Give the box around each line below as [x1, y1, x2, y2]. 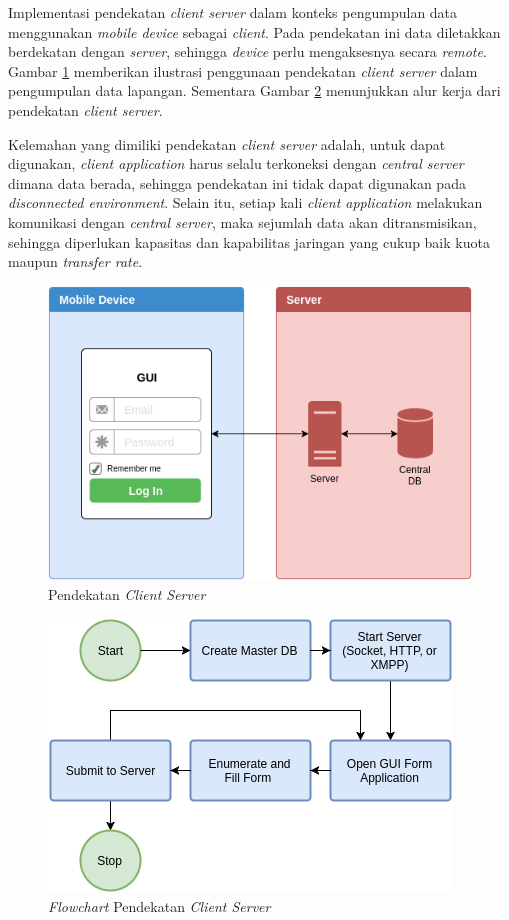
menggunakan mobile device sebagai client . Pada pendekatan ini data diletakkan [8, 21, 501, 42]
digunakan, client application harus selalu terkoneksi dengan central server [8, 153, 464, 174]
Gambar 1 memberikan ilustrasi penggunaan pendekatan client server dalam [8, 60, 478, 81]
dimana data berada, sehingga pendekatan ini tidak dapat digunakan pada [8, 172, 466, 193]
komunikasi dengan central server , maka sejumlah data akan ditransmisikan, [8, 211, 477, 232]
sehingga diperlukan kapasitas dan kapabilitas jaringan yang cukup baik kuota [8, 231, 490, 252]
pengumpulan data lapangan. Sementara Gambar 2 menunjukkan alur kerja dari [8, 80, 501, 101]
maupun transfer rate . [8, 251, 143, 272]
